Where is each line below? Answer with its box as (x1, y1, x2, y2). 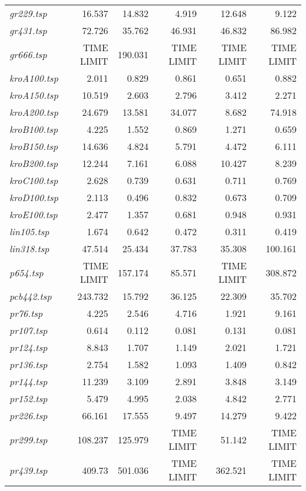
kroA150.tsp (9, 88, 58, 102)
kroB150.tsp (9, 139, 58, 153)
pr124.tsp (9, 340, 48, 354)
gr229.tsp (9, 6, 47, 20)
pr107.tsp (9, 323, 48, 337)
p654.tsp (9, 265, 44, 279)
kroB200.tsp (9, 156, 58, 170)
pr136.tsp (9, 358, 48, 371)
